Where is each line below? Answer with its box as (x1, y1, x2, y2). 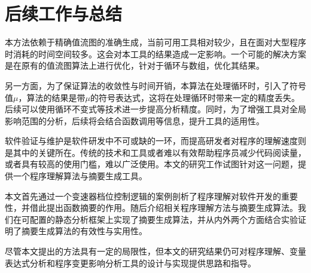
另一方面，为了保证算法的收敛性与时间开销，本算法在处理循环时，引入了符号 (5, 79, 306, 91)
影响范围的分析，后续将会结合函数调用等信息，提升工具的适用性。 (5, 114, 264, 127)
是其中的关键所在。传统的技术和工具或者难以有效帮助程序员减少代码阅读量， (5, 146, 306, 158)
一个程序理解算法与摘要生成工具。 (13, 170, 147, 182)
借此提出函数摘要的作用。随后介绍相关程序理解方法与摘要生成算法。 (29, 201, 298, 214)
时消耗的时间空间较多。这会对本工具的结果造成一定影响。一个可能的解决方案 (5, 47, 306, 60)
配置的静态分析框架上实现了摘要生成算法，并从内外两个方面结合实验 (29, 213, 298, 225)
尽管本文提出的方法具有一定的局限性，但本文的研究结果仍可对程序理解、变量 (5, 245, 306, 257)
